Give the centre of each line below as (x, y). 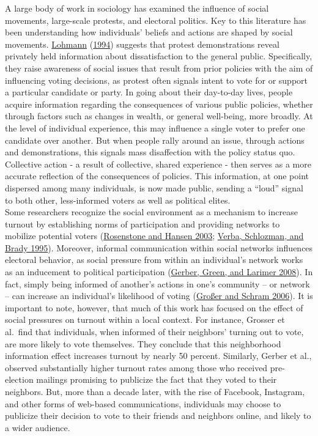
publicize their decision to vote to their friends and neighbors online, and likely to (158, 416)
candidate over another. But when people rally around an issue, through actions (155, 140)
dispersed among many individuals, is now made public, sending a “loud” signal (154, 187)
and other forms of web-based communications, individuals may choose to (143, 403)
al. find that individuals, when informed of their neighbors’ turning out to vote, (154, 332)
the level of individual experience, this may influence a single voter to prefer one (155, 127)
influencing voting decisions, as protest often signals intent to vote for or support (156, 80)
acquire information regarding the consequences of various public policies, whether (159, 104)
